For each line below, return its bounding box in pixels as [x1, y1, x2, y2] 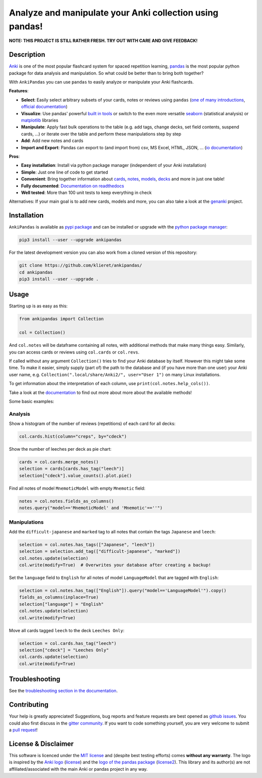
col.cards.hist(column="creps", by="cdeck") [19, 434, 127, 440]
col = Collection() [19, 330, 65, 336]
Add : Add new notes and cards [21, 138, 83, 143]
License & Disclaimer [9, 740, 74, 748]
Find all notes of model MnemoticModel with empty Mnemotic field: [9, 485, 146, 491]
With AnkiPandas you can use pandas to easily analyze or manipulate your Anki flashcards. [9, 79, 194, 85]
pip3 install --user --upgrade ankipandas [19, 237, 122, 243]
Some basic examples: [9, 398, 54, 404]
